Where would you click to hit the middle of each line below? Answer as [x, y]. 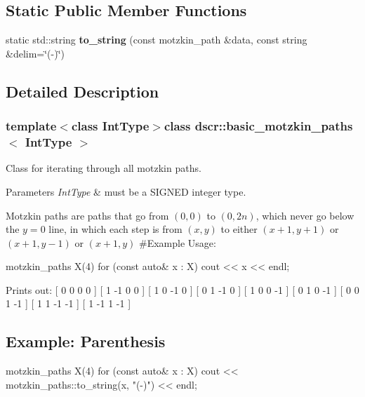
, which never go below [305, 215]
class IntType [110, 126]
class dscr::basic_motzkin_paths [258, 126]
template [31, 126]
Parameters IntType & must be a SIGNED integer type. [126, 191]
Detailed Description [82, 91]
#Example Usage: [178, 242]
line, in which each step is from [115, 229]
